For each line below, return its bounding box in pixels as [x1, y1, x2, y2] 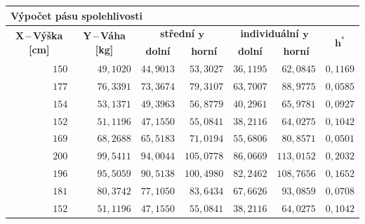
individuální [240, 26, 299, 41]
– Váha [93, 27, 126, 42]
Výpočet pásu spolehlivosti [11, 8, 142, 22]
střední [160, 26, 195, 41]
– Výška [25, 27, 63, 42]
